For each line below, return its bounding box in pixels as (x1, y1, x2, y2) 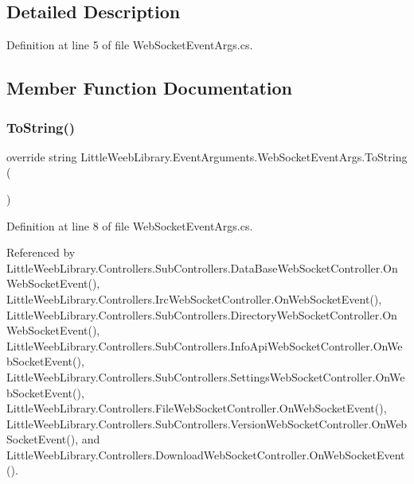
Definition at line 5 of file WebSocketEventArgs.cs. (6, 37, 253, 53)
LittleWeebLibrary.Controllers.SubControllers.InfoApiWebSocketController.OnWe (6, 337, 403, 354)
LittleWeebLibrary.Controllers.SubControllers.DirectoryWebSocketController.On (6, 306, 397, 323)
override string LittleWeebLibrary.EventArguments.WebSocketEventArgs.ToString (6, 148, 408, 165)
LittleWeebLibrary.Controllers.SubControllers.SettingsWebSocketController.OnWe (6, 368, 405, 385)
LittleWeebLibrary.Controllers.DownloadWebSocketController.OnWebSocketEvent (6, 446, 405, 463)
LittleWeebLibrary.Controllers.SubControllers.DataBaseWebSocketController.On (6, 259, 398, 276)
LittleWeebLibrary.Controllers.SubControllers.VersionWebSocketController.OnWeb (6, 415, 408, 432)
